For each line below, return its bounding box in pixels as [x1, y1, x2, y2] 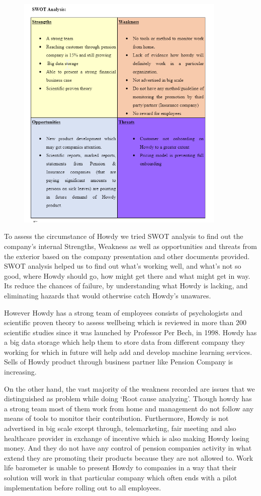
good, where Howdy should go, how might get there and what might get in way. [4, 270, 250, 281]
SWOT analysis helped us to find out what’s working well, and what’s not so [4, 261, 241, 271]
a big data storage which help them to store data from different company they [4, 337, 245, 347]
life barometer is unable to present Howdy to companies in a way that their [4, 462, 237, 473]
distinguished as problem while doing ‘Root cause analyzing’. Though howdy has [4, 393, 252, 404]
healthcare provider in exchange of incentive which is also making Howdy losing [4, 432, 249, 443]
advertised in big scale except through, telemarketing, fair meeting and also [4, 423, 236, 433]
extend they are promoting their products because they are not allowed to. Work [4, 452, 253, 463]
